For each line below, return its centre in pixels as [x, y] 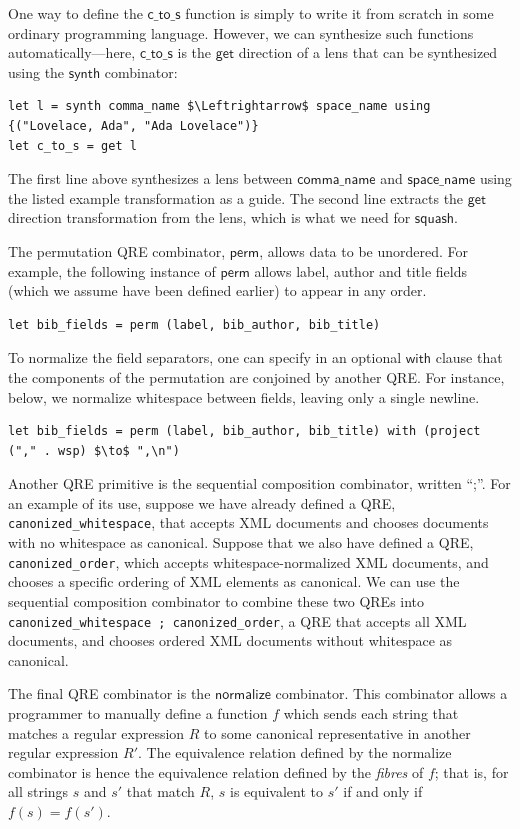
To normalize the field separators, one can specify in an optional [205, 357]
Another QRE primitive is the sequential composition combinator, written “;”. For [259, 483]
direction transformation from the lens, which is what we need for [209, 217]
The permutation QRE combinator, [117, 250]
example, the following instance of [112, 270]
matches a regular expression [96, 732]
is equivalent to [277, 791]
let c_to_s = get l [72, 145]
